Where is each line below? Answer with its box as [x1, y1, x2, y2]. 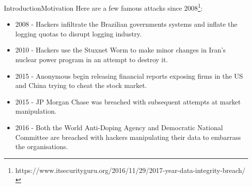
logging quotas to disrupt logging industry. [15, 28, 142, 38]
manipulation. [15, 106, 57, 116]
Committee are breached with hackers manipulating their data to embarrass [15, 132, 241, 142]
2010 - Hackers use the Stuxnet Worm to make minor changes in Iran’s [15, 45, 226, 55]
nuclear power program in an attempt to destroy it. [15, 54, 168, 65]
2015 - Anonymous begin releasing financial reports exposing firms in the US [15, 70, 243, 81]
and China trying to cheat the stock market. [15, 80, 147, 90]
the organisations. [15, 141, 68, 152]
